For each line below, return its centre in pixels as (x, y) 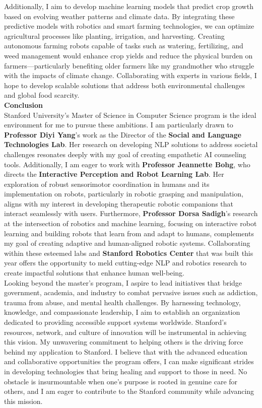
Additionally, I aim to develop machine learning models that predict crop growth (129, 6)
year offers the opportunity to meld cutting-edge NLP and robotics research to (125, 263)
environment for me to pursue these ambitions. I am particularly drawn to (119, 125)
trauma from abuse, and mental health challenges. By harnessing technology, (122, 302)
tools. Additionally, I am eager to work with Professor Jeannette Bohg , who (127, 164)
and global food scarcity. (42, 95)
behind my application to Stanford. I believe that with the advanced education (126, 351)
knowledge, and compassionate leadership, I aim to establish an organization (122, 312)
